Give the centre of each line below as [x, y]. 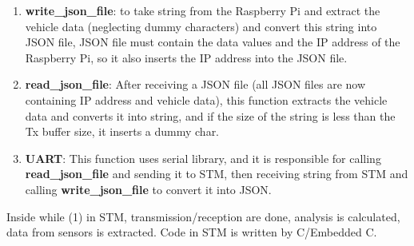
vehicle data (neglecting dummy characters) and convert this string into [201, 26]
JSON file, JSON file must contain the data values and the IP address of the [213, 42]
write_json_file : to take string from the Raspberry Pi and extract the [203, 10]
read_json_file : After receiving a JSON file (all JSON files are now [195, 84]
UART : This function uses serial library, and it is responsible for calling [203, 158]
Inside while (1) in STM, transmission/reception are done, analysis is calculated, [203, 216]
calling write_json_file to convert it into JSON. [148, 189]
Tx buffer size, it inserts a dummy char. [122, 131]
